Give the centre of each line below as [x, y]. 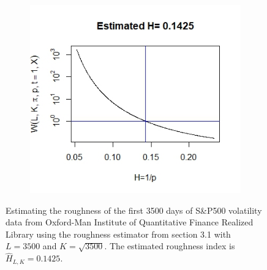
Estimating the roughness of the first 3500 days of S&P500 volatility [134, 210]
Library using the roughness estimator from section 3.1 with [118, 234]
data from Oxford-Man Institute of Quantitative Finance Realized [130, 222]
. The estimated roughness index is [170, 246]
